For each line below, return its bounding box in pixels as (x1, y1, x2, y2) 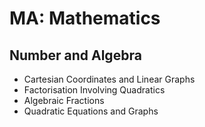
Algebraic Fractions (23, 95, 105, 106)
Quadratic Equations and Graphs (23, 105, 159, 117)
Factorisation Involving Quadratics (23, 84, 166, 96)
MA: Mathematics (9, 7, 161, 30)
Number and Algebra (9, 47, 142, 64)
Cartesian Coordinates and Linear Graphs (23, 73, 196, 85)
